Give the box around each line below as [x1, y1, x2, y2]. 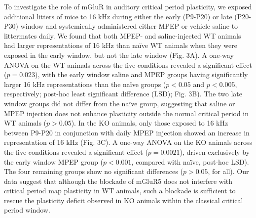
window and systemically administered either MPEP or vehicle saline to [20, 21, 238, 31]
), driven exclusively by [180, 146, 250, 157]
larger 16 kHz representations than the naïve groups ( [4, 79, 166, 89]
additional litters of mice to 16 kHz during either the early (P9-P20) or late [4, 11, 232, 21]
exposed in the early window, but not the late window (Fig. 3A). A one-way [4, 49, 234, 60]
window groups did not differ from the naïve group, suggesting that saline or [4, 98, 235, 108]
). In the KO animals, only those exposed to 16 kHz [71, 118, 228, 128]
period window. [4, 205, 50, 215]
